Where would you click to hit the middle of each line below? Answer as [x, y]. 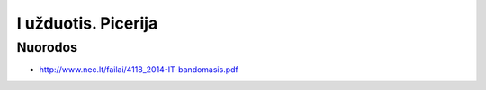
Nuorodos [47, 47]
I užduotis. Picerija [87, 23]
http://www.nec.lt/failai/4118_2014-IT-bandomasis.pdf [139, 70]
